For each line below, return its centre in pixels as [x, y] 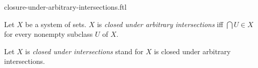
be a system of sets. [56, 24]
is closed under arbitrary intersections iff [160, 24]
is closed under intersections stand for [84, 51]
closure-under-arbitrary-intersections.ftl [65, 7]
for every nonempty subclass [49, 34]
